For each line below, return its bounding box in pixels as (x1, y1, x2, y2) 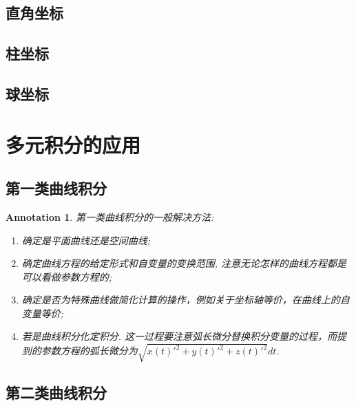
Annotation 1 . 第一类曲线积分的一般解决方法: (6, 209, 214, 224)
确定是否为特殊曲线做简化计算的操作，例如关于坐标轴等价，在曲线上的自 (21, 292, 350, 307)
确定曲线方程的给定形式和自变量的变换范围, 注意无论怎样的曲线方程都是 (21, 256, 347, 270)
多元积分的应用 (6, 130, 141, 158)
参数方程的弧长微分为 (41, 343, 138, 358)
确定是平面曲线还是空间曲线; (21, 233, 151, 247)
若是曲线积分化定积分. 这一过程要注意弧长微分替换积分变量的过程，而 (21, 329, 337, 343)
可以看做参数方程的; (21, 269, 112, 284)
